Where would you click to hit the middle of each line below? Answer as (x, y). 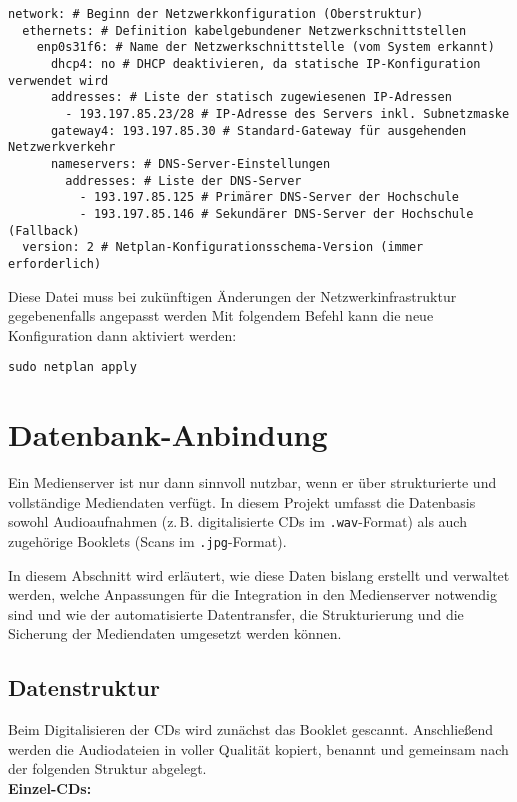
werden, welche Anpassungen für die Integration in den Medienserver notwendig (252, 594)
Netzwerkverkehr (62, 147)
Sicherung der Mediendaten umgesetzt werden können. (175, 633)
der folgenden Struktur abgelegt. (107, 768)
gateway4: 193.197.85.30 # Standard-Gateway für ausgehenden (258, 130)
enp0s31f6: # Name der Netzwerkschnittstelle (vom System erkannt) (265, 47)
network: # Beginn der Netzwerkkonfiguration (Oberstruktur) (216, 14)
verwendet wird (58, 80)
